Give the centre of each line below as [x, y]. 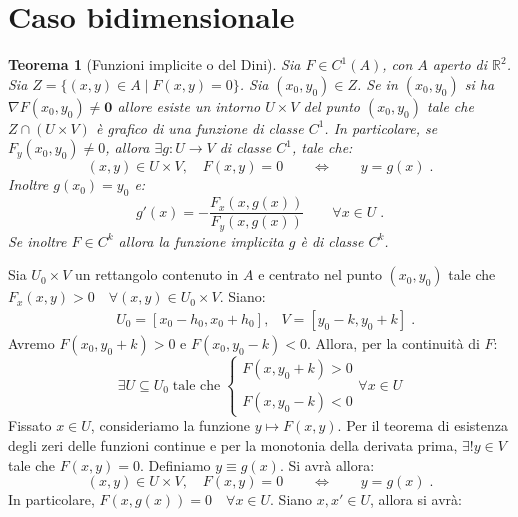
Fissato [30, 425]
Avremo [31, 342]
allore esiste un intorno [189, 105]
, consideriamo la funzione [170, 425]
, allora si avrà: [416, 499]
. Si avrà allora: [327, 464]
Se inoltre [37, 240]
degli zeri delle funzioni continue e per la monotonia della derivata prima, [233, 445]
